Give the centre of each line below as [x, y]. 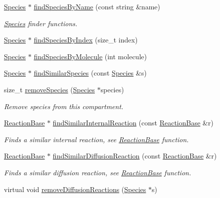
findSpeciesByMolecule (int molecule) [90, 56]
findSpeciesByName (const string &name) [97, 6]
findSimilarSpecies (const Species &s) [90, 73]
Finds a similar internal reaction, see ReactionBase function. [96, 139]
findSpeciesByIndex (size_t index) [86, 40]
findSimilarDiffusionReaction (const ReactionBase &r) [135, 156]
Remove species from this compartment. [64, 106]
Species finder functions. [41, 23]
